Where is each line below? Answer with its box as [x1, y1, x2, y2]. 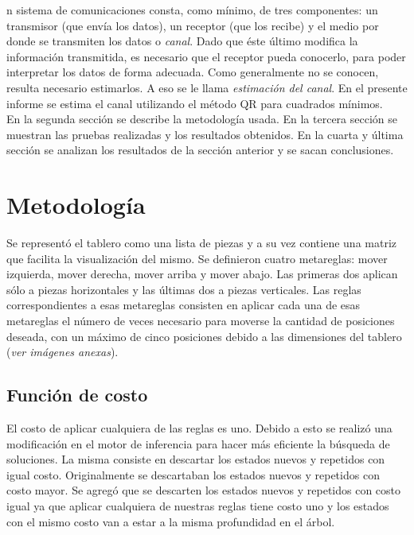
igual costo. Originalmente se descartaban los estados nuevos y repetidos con [6, 466, 380, 483]
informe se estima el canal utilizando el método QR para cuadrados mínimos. [6, 95, 383, 111]
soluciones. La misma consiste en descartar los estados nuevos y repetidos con [6, 451, 385, 467]
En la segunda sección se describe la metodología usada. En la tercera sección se [6, 110, 397, 127]
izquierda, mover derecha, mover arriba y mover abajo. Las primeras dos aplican [6, 266, 398, 282]
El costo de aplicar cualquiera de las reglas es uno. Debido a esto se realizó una [6, 420, 393, 436]
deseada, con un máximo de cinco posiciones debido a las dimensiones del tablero [6, 328, 402, 344]
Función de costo [6, 382, 148, 407]
